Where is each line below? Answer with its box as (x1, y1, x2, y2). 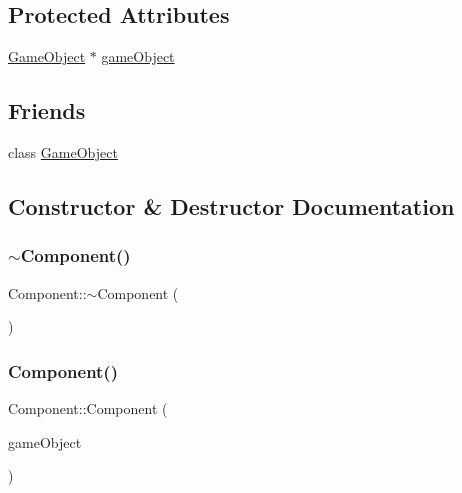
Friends (8, 95, 86, 126)
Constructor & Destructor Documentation (8, 190, 455, 221)
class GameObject (8, 142, 118, 162)
